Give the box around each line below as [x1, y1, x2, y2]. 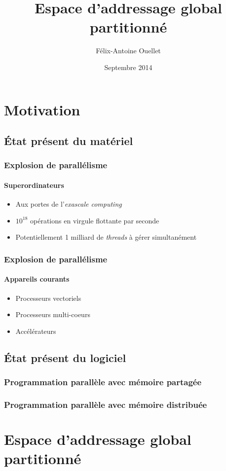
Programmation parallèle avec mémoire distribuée [4, 398, 207, 410]
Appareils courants [4, 274, 70, 284]
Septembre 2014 [104, 62, 152, 72]
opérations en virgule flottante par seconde [30, 215, 159, 225]
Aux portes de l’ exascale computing [15, 199, 122, 209]
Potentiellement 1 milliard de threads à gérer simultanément [15, 232, 197, 242]
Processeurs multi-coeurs [15, 309, 90, 320]
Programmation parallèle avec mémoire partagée [4, 376, 202, 388]
